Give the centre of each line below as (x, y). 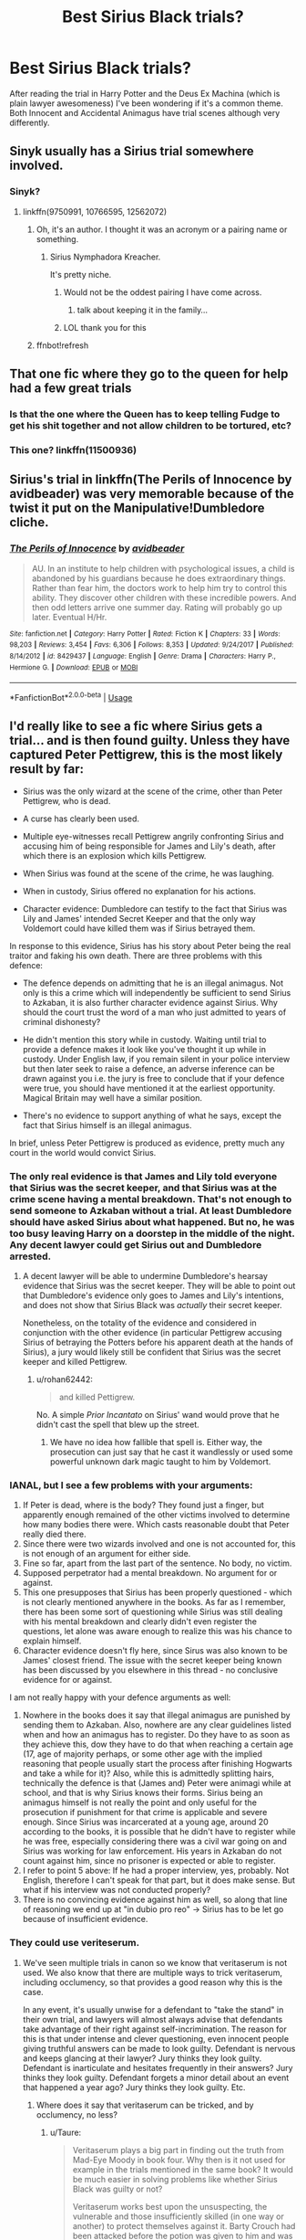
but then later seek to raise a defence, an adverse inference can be (148, 1068)
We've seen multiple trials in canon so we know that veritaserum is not (155, 1962)
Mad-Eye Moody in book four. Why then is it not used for (179, 2160)
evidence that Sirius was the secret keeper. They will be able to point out (159, 1285)
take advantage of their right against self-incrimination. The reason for (154, 2029)
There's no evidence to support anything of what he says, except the (152, 1115)
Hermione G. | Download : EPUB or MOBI (74, 667)
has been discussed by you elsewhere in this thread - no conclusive (150, 1670)
